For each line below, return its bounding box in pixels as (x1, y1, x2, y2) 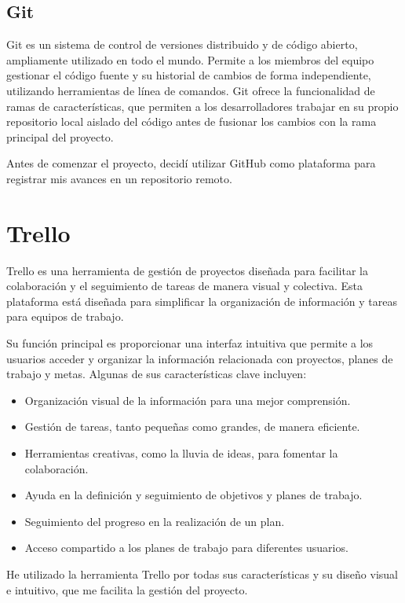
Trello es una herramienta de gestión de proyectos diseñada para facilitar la (6, 262, 368, 278)
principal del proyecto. (6, 128, 114, 145)
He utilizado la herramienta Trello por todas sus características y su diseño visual (6, 565, 398, 582)
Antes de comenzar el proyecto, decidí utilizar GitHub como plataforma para (6, 155, 376, 171)
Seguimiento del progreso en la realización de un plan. (24, 513, 285, 529)
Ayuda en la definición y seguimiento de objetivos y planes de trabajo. (24, 487, 363, 503)
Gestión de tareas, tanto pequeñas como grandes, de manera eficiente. (24, 418, 360, 435)
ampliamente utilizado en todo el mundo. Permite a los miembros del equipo (6, 51, 374, 68)
